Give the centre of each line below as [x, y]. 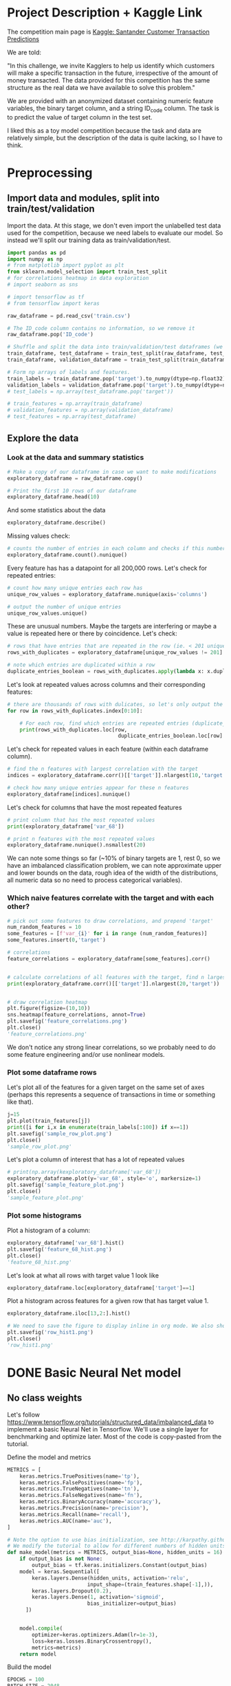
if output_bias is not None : [61, 1559]
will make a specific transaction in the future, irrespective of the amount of [113, 73]
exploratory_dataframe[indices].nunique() [69, 794]
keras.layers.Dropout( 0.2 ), [72, 1591]
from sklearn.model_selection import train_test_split [87, 272]
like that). [20, 1102]
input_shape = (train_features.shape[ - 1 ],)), [150, 1584]
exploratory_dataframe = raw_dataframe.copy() [75, 478]
